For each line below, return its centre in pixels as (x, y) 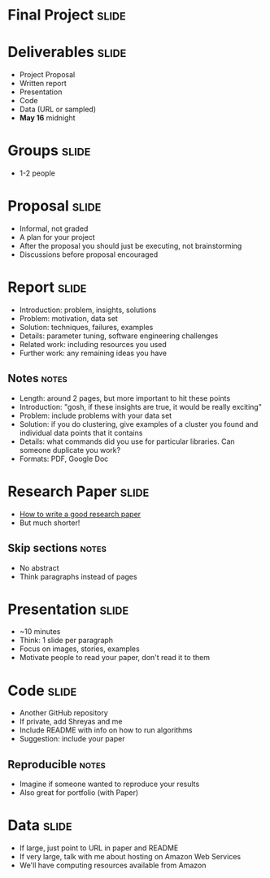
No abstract (39, 567)
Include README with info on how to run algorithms (106, 730)
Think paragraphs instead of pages (78, 576)
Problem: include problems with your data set (96, 415)
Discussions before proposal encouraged (89, 254)
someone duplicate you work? (70, 450)
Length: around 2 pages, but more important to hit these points (125, 398)
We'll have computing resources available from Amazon (113, 865)
